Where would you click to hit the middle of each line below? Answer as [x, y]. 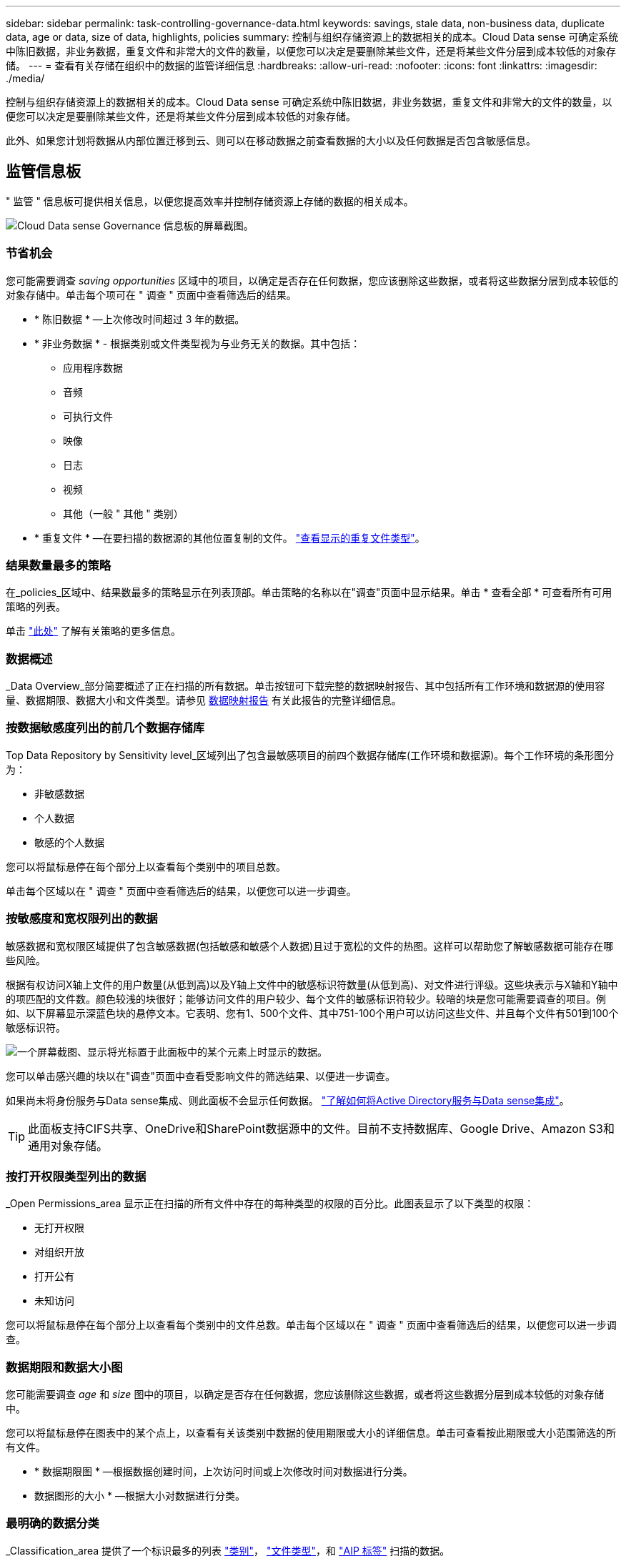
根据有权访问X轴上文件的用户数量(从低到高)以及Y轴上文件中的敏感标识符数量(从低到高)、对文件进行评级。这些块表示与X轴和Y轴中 [312, 984]
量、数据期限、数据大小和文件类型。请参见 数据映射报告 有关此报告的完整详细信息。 [204, 700]
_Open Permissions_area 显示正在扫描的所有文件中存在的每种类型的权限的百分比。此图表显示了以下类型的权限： [270, 1204]
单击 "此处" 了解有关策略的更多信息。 [93, 631]
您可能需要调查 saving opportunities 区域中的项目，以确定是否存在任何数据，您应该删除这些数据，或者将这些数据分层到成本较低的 [312, 280]
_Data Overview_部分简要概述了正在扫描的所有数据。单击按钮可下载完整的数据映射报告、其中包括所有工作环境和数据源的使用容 [305, 686]
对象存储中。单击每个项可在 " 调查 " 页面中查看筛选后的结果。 [151, 294]
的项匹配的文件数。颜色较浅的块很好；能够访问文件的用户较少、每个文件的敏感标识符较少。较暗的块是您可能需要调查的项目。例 [306, 998]
